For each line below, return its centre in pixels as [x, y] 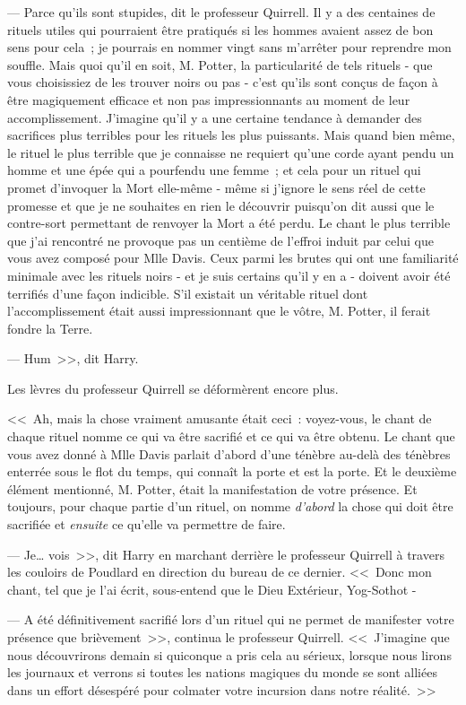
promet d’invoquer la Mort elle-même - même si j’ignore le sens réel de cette [216, 187]
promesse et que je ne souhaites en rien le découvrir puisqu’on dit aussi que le [221, 205]
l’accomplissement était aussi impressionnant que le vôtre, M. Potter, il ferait [219, 311]
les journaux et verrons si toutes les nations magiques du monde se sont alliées [222, 672]
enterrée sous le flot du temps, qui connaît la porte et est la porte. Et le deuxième [232, 471]
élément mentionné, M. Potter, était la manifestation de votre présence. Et [212, 488]
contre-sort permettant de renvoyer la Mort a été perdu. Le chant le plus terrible [229, 223]
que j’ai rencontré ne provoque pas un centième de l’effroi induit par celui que [220, 240]
